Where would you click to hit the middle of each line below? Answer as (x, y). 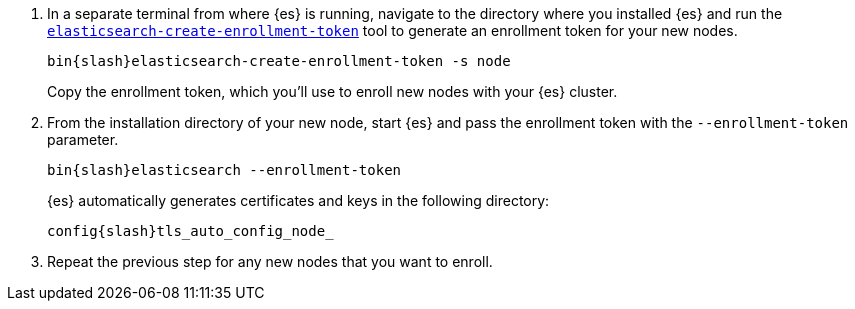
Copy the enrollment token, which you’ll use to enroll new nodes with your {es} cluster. (332, 91)
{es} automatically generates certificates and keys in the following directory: (298, 200)
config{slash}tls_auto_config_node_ (190, 231)
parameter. (83, 139)
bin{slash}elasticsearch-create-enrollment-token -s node (279, 61)
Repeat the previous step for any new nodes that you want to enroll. (270, 261)
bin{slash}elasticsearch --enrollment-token (224, 170)
